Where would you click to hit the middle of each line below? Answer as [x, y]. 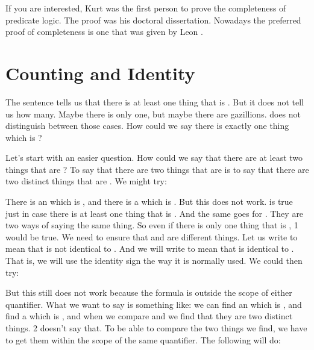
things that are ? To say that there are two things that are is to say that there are [157, 169]
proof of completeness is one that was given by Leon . [104, 32]
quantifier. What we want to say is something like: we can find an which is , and [154, 304]
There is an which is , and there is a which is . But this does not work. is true [149, 202]
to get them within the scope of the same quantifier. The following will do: [143, 339]
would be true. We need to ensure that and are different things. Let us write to [152, 236]
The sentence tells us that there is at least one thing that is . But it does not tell [155, 102]
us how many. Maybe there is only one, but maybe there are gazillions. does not [153, 114]
